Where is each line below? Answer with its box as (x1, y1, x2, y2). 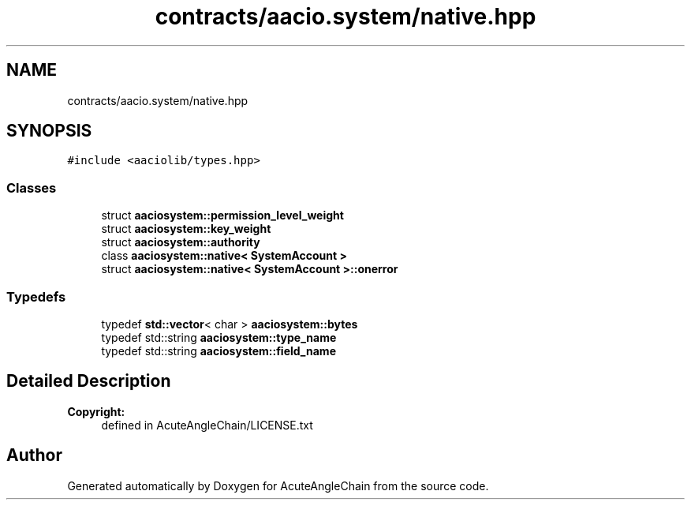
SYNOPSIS (6, 121, 92, 141)
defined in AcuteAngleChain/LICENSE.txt (101, 418, 313, 432)
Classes (6, 179, 57, 196)
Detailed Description (6, 371, 171, 392)
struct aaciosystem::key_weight (101, 222, 271, 236)
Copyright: (67, 404, 125, 418)
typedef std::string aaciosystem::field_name (101, 343, 336, 358)
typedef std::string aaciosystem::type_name (101, 330, 337, 344)
